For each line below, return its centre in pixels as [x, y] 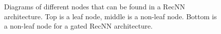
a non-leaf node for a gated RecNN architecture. [79, 26]
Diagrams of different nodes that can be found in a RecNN [95, 6]
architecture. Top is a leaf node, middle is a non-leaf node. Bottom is [111, 16]
